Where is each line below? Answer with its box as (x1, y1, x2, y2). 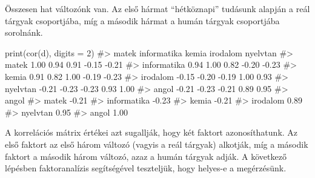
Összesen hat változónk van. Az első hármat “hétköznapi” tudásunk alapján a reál (5, 2, 310, 15)
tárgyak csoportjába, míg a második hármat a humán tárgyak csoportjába (5, 14, 280, 27)
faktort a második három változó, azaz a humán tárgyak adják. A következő (5, 150, 287, 162)
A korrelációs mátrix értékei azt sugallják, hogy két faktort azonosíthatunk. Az (5, 126, 298, 139)
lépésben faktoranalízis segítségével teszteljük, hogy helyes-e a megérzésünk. (5, 162, 287, 174)
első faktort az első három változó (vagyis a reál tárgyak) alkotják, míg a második (5, 137, 308, 150)
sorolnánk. (5, 26, 43, 39)
